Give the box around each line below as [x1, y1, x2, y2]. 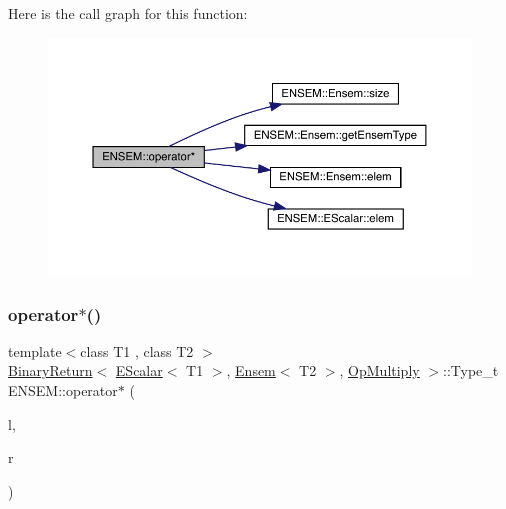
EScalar [115, 360, 163, 381]
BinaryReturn [8, 360, 93, 381]
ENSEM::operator [8, 380, 118, 401]
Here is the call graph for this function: [8, 3, 248, 23]
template [8, 340, 62, 361]
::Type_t [443, 360, 499, 381]
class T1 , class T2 [80, 340, 194, 361]
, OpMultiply [339, 360, 420, 381]
